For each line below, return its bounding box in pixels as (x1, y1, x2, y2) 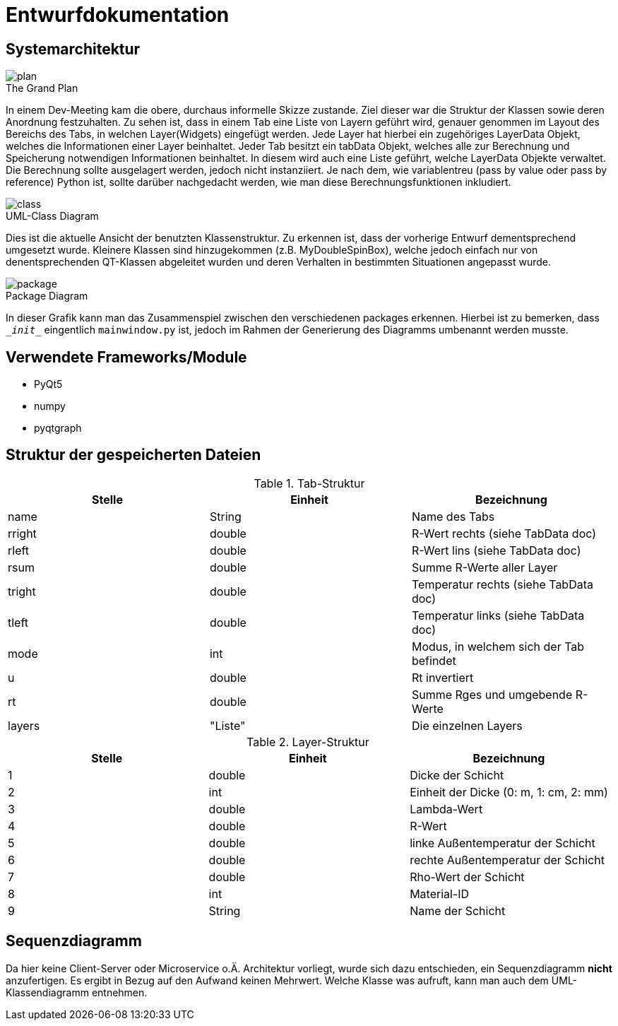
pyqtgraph (34, 422, 82, 435)
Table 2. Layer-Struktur (246, 734, 369, 749)
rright (8, 526, 37, 541)
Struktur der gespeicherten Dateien (6, 446, 261, 464)
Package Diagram (6, 290, 88, 302)
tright (8, 584, 36, 598)
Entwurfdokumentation (6, 3, 230, 27)
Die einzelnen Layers (411, 718, 523, 733)
